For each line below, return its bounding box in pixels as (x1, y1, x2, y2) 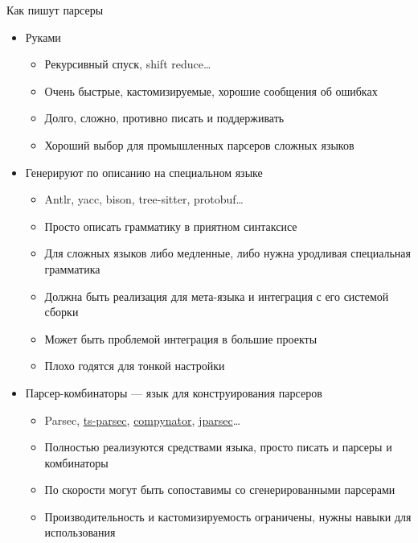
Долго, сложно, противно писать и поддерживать (44, 109, 285, 126)
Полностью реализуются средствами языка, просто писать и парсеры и (44, 438, 392, 455)
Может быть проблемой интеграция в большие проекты (44, 330, 318, 347)
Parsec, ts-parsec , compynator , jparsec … (44, 411, 241, 428)
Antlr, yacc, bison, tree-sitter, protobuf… (44, 191, 244, 208)
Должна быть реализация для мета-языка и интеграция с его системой (44, 287, 389, 304)
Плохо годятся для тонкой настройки (44, 357, 225, 374)
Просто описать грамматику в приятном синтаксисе (44, 217, 297, 234)
